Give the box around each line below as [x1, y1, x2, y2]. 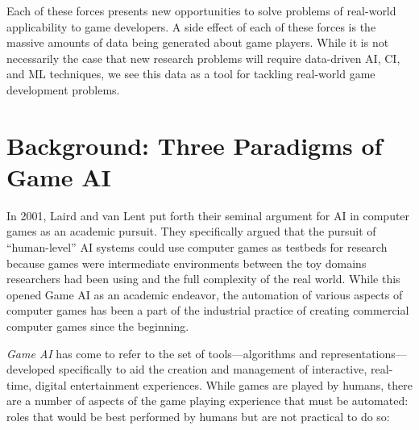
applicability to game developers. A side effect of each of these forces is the [6, 18, 376, 35]
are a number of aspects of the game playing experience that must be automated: [6, 392, 409, 409]
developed [6, 361, 56, 378]
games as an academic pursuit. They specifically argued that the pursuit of [6, 223, 376, 240]
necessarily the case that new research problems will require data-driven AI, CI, [6, 49, 400, 66]
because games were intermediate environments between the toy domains [6, 254, 367, 271]
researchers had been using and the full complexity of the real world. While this [6, 270, 400, 287]
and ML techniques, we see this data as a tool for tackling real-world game [6, 65, 375, 82]
